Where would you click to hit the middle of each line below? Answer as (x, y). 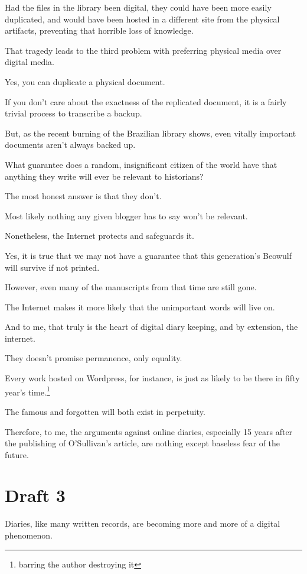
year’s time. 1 (27, 391)
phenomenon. (29, 535)
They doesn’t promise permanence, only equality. (94, 358)
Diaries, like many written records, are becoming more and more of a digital (143, 523)
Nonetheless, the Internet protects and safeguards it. (99, 236)
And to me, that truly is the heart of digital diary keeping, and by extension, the (151, 327)
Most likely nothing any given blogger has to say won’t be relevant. (126, 215)
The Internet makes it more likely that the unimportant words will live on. (140, 307)
